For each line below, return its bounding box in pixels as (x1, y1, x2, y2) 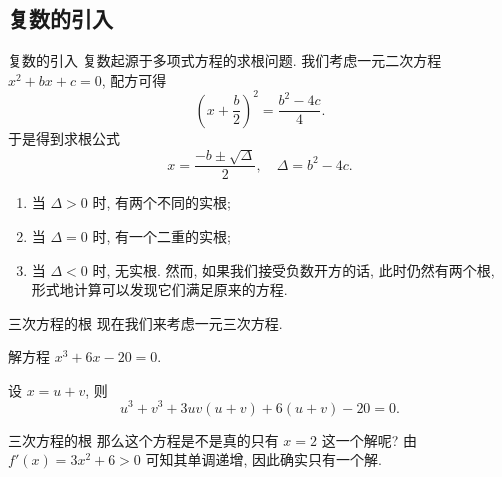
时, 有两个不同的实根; (92, 192, 231, 213)
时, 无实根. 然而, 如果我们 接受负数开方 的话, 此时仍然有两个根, (92, 259, 495, 280)
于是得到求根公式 (8, 127, 120, 148)
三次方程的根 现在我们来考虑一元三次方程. (8, 312, 283, 333)
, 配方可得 (101, 69, 167, 90)
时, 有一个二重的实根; (92, 225, 231, 246)
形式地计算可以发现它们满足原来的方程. (31, 279, 288, 300)
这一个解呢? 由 (321, 429, 417, 450)
